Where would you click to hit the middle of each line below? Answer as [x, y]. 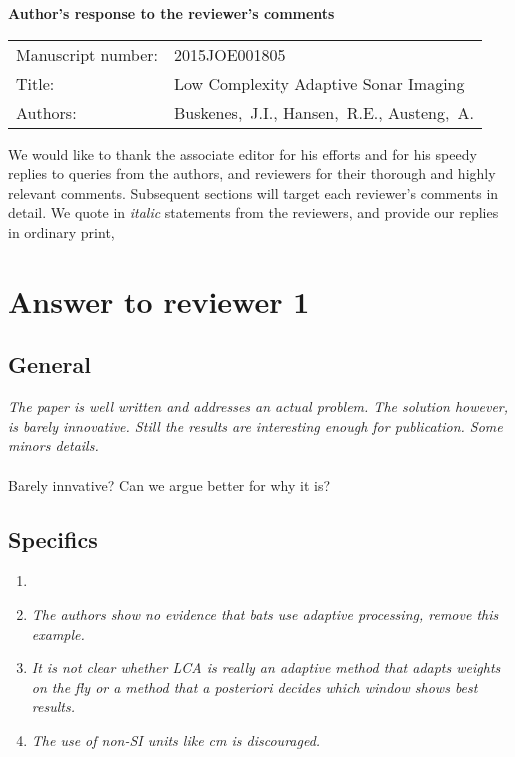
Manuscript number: [87, 54]
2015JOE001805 [229, 54]
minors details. [53, 445]
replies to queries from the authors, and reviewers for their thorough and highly [252, 173]
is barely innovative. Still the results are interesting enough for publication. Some [255, 425]
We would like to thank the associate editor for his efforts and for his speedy [242, 153]
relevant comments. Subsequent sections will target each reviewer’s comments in [253, 192]
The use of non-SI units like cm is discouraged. [176, 739]
